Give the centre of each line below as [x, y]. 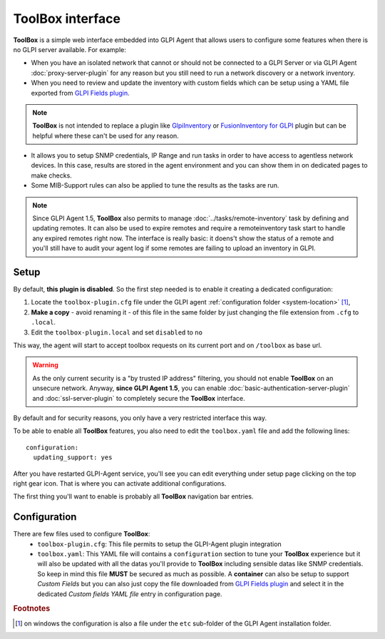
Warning [45, 365]
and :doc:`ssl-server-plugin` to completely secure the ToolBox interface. [139, 398]
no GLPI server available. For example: [70, 49]
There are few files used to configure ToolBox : [82, 534]
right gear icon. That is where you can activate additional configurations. [120, 483]
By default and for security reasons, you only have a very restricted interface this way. [140, 418]
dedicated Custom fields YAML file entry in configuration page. [130, 594]
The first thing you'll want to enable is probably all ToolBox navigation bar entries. [133, 496]
